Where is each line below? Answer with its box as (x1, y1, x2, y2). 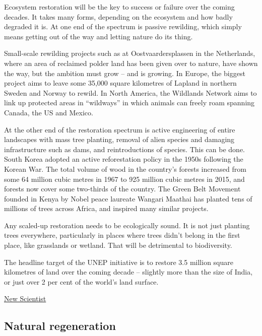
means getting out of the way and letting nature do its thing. (4, 31, 193, 41)
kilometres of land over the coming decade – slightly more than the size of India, (4, 266, 253, 277)
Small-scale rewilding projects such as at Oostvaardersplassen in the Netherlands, (4, 48, 255, 58)
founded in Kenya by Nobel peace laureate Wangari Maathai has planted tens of (4, 193, 252, 204)
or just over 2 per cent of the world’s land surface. (4, 276, 159, 287)
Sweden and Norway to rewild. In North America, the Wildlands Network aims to (4, 87, 257, 98)
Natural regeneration (4, 318, 116, 333)
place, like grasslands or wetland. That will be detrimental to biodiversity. (4, 240, 232, 250)
